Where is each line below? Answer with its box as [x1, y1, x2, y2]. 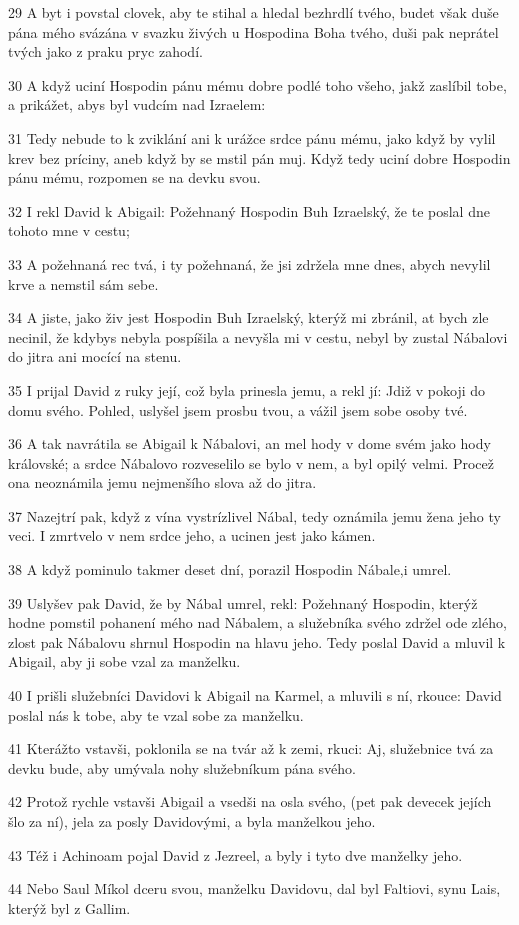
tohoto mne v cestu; [8, 220, 130, 241]
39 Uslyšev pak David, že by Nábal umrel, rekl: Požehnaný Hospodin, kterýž [8, 592, 478, 613]
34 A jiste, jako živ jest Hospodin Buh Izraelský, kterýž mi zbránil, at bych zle [8, 307, 489, 328]
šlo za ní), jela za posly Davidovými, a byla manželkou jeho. [8, 811, 376, 831]
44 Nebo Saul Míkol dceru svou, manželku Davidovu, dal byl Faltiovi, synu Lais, [8, 878, 501, 899]
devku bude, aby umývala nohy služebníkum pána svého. [8, 757, 356, 778]
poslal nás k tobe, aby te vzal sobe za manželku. [8, 704, 304, 725]
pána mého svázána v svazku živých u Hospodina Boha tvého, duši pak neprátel [8, 21, 499, 42]
